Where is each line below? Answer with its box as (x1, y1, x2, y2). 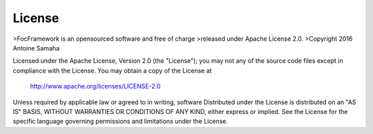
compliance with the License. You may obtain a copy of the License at (12, 66, 212, 75)
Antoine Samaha (12, 44, 60, 52)
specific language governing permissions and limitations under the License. (12, 117, 228, 126)
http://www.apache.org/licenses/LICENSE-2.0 (30, 82, 161, 90)
